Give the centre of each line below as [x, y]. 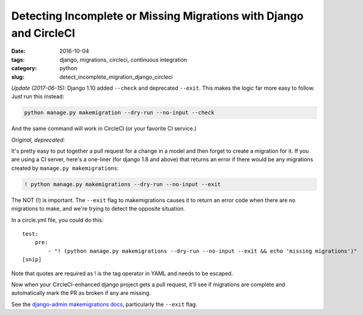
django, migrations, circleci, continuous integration [123, 60]
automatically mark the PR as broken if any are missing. [81, 293]
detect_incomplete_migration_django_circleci [116, 77]
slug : [18, 77]
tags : [18, 60]
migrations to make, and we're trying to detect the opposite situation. [98, 209]
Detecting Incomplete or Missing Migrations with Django [157, 16]
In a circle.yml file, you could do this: [57, 220]
